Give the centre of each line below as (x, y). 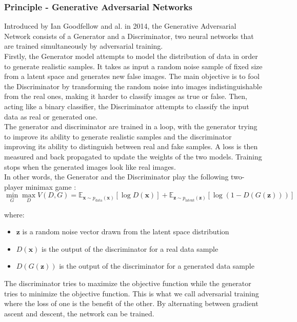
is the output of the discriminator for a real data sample (130, 248)
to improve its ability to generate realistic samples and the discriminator (118, 136)
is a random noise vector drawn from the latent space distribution (126, 232)
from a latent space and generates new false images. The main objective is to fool (132, 76)
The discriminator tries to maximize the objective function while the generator (128, 283)
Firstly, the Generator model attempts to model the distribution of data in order (131, 56)
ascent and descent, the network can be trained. (79, 313)
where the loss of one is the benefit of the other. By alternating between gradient (131, 303)
